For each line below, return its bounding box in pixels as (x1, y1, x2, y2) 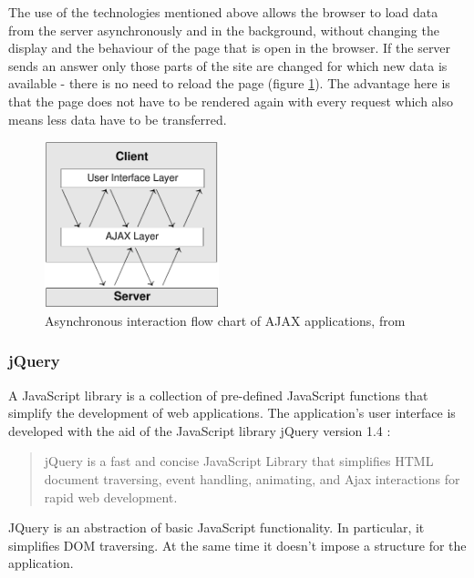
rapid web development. (44, 487, 178, 506)
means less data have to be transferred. (8, 109, 227, 128)
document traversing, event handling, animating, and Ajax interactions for (44, 469, 460, 488)
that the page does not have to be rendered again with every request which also (8, 91, 454, 110)
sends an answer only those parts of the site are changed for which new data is (8, 56, 448, 75)
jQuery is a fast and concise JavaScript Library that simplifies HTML (44, 451, 434, 471)
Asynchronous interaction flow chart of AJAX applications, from (45, 310, 406, 330)
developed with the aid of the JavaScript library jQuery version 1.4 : (8, 421, 391, 440)
